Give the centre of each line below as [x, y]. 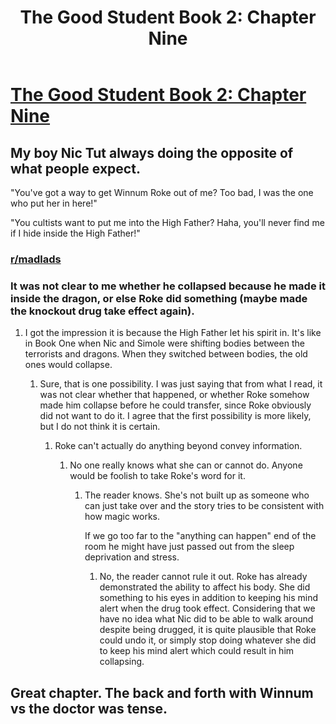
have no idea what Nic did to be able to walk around [206, 619]
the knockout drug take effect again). [102, 311]
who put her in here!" [54, 203]
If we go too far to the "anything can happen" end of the [200, 536]
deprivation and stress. [132, 557]
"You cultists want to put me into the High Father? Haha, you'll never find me [167, 222]
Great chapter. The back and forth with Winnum [162, 692]
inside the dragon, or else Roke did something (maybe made [159, 298]
